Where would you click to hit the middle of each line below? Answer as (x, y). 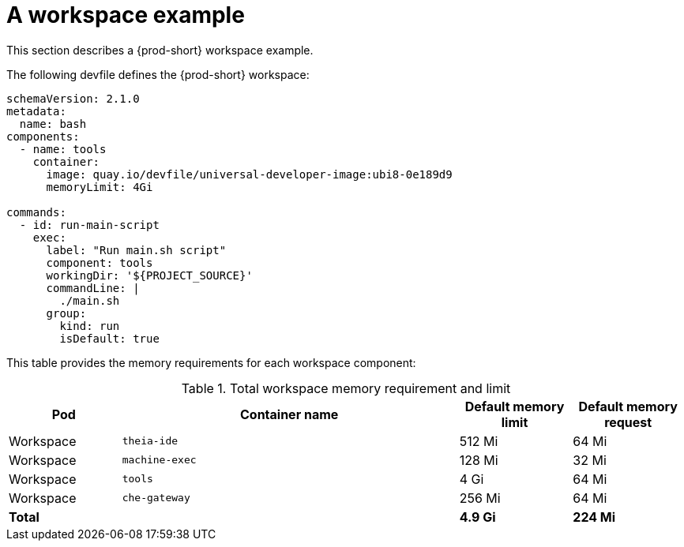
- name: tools (63, 149)
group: (66, 313)
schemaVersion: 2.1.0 (73, 98)
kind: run (90, 326)
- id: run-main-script (89, 225)
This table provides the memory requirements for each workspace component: (211, 362)
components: (43, 136)
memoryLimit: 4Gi (100, 187)
